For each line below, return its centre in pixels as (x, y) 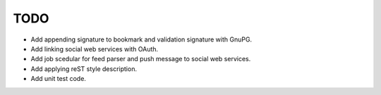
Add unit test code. (58, 79)
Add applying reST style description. (84, 69)
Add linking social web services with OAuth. (95, 49)
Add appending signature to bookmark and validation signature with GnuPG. (141, 39)
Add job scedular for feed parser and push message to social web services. (141, 59)
